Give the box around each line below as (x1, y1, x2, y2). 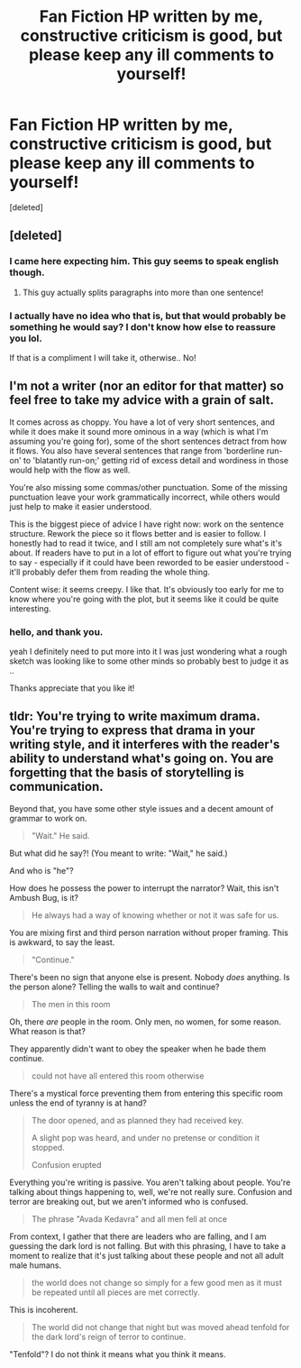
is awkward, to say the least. (9, 936, 115, 948)
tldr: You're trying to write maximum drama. (9, 709, 260, 724)
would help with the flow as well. (9, 464, 131, 475)
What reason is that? (9, 1025, 86, 1036)
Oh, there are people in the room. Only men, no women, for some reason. (9, 1016, 282, 1027)
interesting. (9, 602, 51, 614)
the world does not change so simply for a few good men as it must (31, 1277, 282, 1288)
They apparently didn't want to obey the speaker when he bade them (9, 1043, 267, 1054)
